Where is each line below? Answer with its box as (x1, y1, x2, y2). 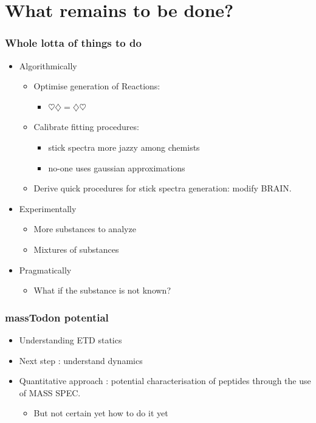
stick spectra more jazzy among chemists (48, 140, 200, 153)
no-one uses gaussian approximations (48, 161, 185, 174)
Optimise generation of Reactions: (33, 80, 160, 92)
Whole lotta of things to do (5, 35, 142, 50)
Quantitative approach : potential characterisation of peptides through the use (19, 374, 311, 387)
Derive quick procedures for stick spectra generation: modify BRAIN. (33, 182, 292, 194)
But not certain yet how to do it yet (33, 407, 168, 419)
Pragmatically (19, 263, 72, 276)
